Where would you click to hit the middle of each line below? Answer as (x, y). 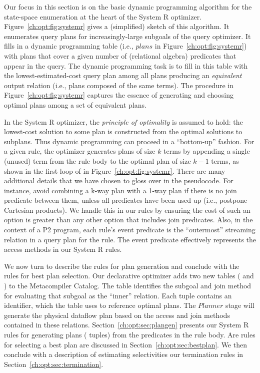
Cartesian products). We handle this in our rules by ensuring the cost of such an (127, 210)
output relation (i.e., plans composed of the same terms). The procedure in (119, 85)
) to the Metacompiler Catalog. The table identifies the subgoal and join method (128, 286)
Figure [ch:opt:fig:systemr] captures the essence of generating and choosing (119, 95)
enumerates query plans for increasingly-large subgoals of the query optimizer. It (127, 36)
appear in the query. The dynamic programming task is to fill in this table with (126, 65)
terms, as (225, 160)
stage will (240, 305)
